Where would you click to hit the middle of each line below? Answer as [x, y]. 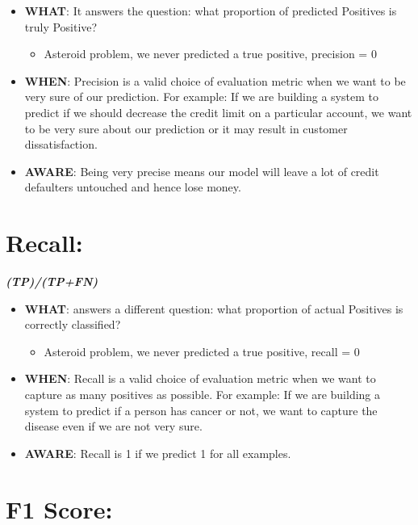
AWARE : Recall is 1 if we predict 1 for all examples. [158, 453]
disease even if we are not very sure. [113, 426]
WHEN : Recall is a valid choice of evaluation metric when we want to [200, 378]
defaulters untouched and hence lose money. [133, 187]
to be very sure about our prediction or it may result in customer [186, 128]
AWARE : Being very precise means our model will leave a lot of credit [202, 171]
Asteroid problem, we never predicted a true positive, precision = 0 [210, 54]
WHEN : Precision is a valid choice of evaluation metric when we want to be [215, 80]
